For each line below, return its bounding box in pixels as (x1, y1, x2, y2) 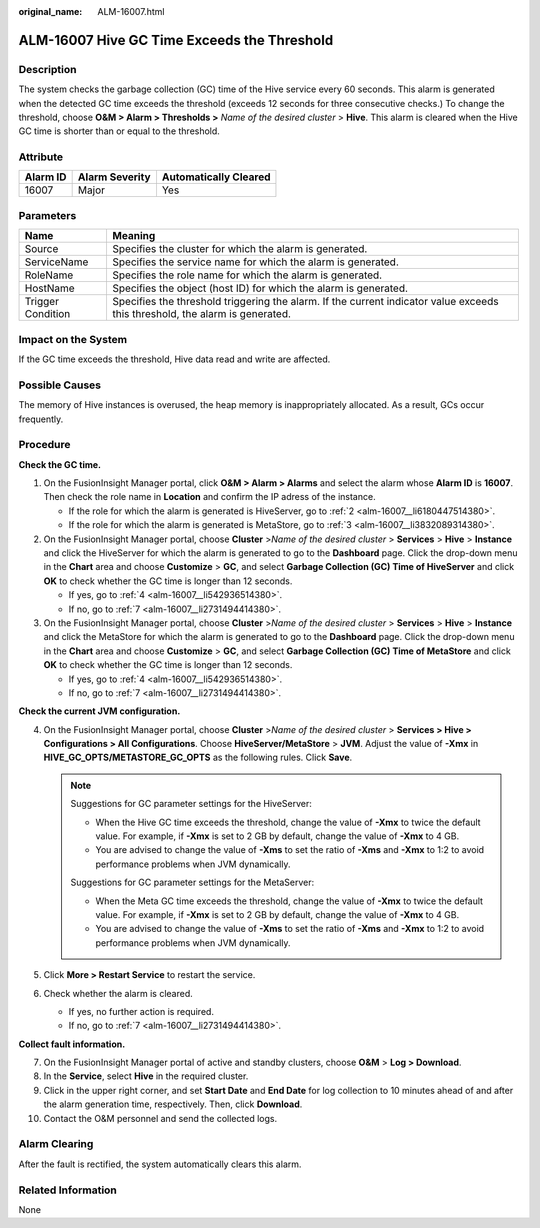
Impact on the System (18, 332, 128, 346)
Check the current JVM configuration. (18, 705, 181, 717)
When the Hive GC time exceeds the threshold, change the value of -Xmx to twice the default (95, 816, 481, 828)
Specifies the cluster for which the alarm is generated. (112, 242, 368, 256)
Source (24, 242, 59, 256)
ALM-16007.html (97, 6, 165, 17)
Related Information (18, 1183, 117, 1197)
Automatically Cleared (161, 170, 271, 184)
